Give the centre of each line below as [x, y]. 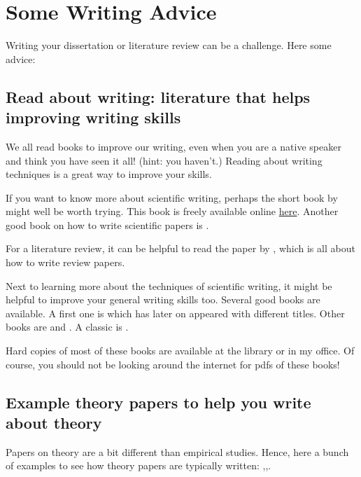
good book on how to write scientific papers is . [107, 224]
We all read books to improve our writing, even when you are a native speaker [174, 146]
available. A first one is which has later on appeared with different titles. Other [175, 313]
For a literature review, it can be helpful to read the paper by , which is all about [180, 248]
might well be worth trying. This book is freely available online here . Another [172, 211]
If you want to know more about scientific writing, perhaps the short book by [172, 197]
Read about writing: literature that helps [158, 96]
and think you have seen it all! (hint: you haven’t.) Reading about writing [164, 160]
